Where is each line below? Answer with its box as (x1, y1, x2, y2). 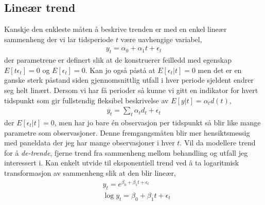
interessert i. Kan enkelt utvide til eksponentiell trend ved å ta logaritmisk (4, 157, 239, 168)
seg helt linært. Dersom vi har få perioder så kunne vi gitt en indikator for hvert (4, 85, 258, 95)
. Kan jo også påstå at (85, 64, 155, 75)
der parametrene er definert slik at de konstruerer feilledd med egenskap (4, 54, 232, 65)
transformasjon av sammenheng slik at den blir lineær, (4, 167, 176, 178)
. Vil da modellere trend (180, 137, 256, 148)
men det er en (198, 64, 242, 75)
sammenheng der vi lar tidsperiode (4, 33, 114, 44)
